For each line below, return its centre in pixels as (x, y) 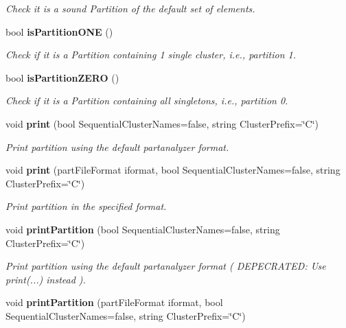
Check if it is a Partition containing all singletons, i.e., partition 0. (147, 101)
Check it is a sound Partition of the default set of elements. (130, 8)
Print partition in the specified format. (86, 206)
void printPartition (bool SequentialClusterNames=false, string (143, 229)
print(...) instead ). (46, 279)
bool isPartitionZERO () (62, 77)
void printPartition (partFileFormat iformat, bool (114, 302)
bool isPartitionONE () (59, 31)
